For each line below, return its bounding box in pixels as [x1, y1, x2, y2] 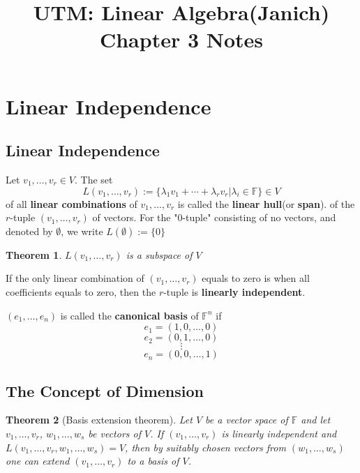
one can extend [6, 453, 70, 468]
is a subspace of [126, 247, 193, 262]
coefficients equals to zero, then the [6, 284, 156, 299]
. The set [75, 172, 113, 186]
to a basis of [127, 453, 179, 468]
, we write [61, 223, 103, 238]
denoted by [6, 223, 53, 238]
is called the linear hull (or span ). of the [177, 196, 355, 211]
